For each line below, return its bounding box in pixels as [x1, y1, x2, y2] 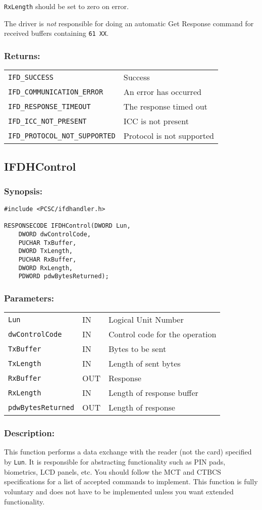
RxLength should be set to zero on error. [4, 1, 129, 11]
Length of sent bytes [108, 358, 181, 370]
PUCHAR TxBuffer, [18, 239, 77, 246]
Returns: [4, 49, 40, 62]
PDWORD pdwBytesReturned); [18, 273, 109, 280]
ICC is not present [123, 115, 189, 127]
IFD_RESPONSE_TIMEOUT [8, 102, 91, 111]
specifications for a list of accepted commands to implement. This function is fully [4, 476, 258, 487]
